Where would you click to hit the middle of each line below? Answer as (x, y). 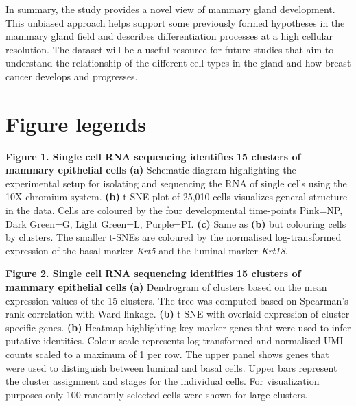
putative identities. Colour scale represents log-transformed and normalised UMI (175, 341)
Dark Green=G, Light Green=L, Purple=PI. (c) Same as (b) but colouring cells (176, 223)
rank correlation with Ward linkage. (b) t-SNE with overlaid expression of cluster (178, 314)
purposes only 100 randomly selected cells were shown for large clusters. (157, 394)
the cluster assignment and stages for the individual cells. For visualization (163, 381)
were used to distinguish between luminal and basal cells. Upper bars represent (171, 367)
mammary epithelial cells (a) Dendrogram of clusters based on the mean (166, 287)
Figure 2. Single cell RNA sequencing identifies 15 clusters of (153, 273)
